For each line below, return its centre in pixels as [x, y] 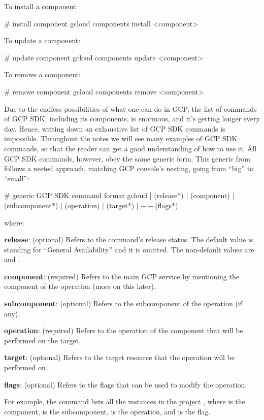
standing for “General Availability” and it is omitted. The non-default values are [129, 249]
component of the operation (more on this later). [80, 286]
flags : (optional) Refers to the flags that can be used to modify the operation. [126, 384]
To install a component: [41, 6]
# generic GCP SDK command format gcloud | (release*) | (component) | [119, 195]
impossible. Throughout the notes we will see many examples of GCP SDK [121, 138]
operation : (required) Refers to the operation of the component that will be [124, 330]
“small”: [17, 178]
